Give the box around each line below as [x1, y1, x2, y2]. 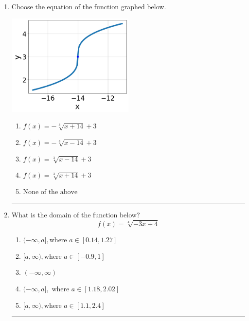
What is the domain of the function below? [11, 210, 140, 220]
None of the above [23, 188, 78, 196]
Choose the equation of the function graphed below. [11, 1, 166, 11]
